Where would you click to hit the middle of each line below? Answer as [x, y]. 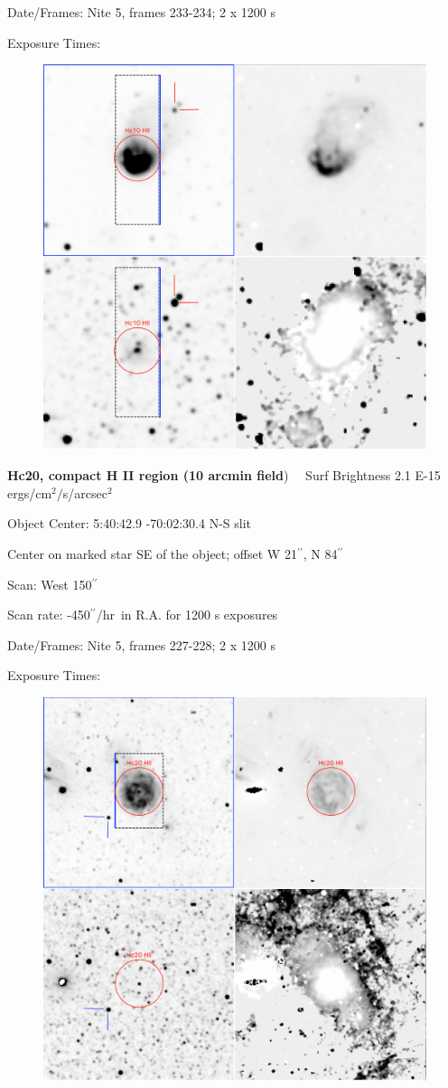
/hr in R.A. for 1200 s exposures [187, 615]
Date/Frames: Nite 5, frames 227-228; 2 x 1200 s [141, 644]
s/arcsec [85, 492]
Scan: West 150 [50, 584]
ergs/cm [30, 492]
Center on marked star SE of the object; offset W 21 [152, 554]
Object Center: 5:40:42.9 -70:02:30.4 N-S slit [130, 523]
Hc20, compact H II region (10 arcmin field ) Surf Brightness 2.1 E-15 [224, 475]
